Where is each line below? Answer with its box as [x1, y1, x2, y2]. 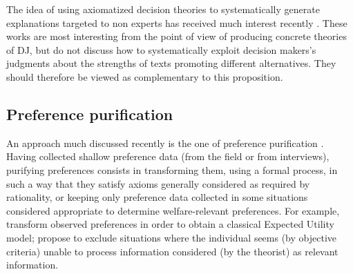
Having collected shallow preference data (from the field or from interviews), [6, 149, 330, 164]
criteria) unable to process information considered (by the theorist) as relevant [6, 244, 338, 258]
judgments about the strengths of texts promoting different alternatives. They [6, 56, 336, 70]
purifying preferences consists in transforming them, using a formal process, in [6, 162, 338, 177]
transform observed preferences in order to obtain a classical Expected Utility [6, 217, 334, 231]
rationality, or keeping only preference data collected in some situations [6, 190, 308, 204]
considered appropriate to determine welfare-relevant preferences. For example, [6, 203, 340, 217]
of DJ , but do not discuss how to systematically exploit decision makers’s [6, 42, 316, 57]
